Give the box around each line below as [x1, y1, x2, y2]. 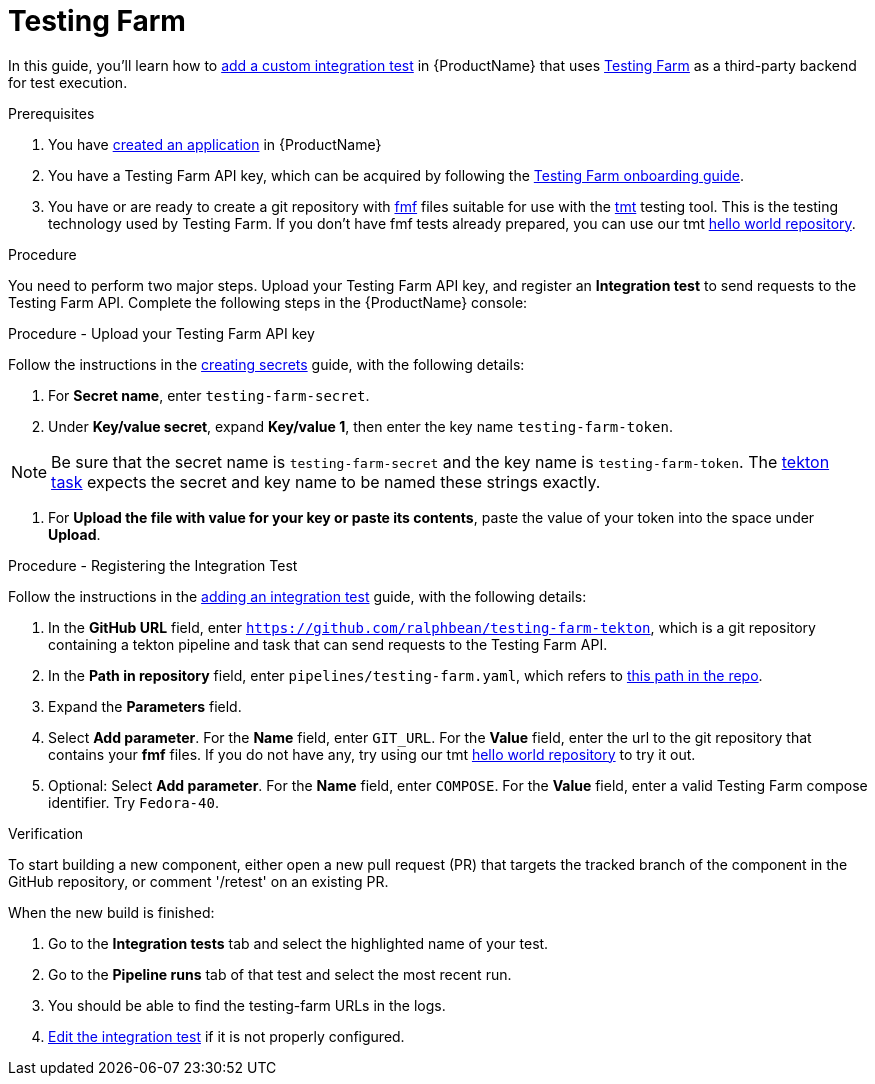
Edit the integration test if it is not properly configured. [48, 1027, 405, 1045]
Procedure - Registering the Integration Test [8, 556, 298, 574]
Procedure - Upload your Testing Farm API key [8, 324, 315, 342]
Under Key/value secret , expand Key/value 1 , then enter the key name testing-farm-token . [48, 417, 673, 435]
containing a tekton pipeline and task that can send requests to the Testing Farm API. [48, 635, 608, 653]
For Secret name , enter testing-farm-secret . [48, 386, 370, 404]
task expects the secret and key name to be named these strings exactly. [51, 471, 601, 492]
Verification [8, 824, 84, 842]
